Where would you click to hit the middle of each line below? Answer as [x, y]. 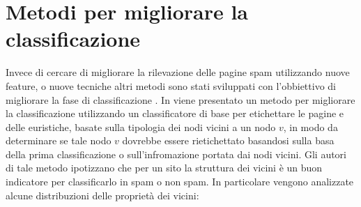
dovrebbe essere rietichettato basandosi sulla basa [228, 140]
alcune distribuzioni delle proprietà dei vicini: [102, 195]
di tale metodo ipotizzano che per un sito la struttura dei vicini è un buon [164, 168]
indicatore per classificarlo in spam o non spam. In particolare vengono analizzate [180, 182]
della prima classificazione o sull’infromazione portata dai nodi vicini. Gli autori [176, 154]
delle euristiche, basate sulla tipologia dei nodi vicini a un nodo [141, 127]
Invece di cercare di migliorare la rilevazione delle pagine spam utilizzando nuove [178, 72]
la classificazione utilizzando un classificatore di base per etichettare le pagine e [175, 113]
